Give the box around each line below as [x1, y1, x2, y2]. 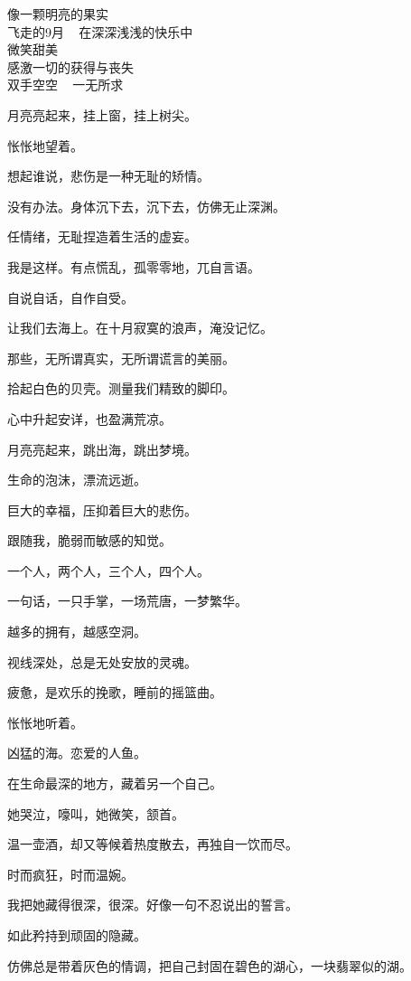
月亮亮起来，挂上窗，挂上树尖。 [7, 105, 197, 124]
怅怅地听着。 [7, 712, 83, 731]
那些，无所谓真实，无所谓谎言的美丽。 [7, 348, 235, 367]
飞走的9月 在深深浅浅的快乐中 [7, 22, 193, 41]
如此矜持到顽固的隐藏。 [7, 926, 146, 944]
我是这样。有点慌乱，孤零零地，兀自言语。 [7, 257, 260, 276]
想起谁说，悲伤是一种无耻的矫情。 [7, 166, 210, 185]
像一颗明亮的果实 [7, 5, 108, 23]
